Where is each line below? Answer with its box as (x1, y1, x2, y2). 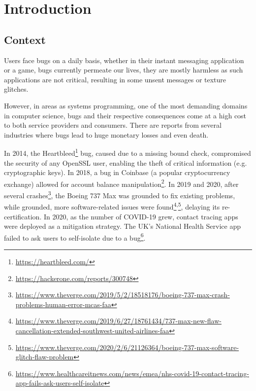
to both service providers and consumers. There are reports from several (4, 120, 222, 130)
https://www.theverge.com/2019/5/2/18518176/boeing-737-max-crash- (15, 289, 230, 300)
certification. (4, 211, 42, 221)
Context (4, 32, 46, 47)
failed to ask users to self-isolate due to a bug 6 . (4, 231, 146, 243)
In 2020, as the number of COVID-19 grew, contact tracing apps (43, 211, 238, 221)
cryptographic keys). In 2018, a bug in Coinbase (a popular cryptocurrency (4, 167, 230, 178)
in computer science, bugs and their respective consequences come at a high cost (4, 110, 247, 120)
